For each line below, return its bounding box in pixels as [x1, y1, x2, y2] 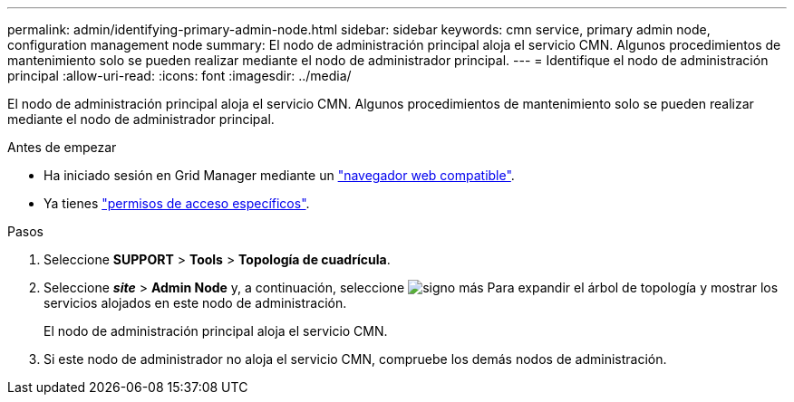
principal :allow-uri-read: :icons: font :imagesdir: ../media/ [7, 68, 352, 83]
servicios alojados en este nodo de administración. [44, 295, 347, 311]
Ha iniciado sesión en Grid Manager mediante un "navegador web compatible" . [44, 167, 515, 183]
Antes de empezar [7, 139, 117, 155]
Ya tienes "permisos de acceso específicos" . [44, 196, 310, 211]
